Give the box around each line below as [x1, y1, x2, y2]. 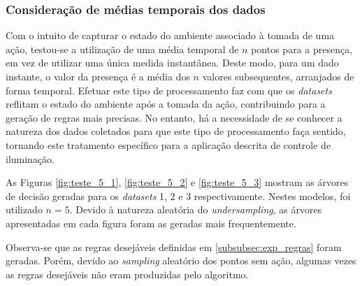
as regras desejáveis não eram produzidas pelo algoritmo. [6, 266, 249, 281]
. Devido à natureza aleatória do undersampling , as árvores [69, 202, 322, 217]
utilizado [6, 202, 43, 217]
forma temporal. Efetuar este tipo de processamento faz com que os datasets [6, 83, 332, 97]
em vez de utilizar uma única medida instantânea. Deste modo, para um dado [6, 55, 339, 70]
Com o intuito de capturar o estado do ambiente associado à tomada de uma [6, 28, 335, 43]
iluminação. [6, 151, 55, 166]
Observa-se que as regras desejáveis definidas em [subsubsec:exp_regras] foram [6, 239, 342, 254]
